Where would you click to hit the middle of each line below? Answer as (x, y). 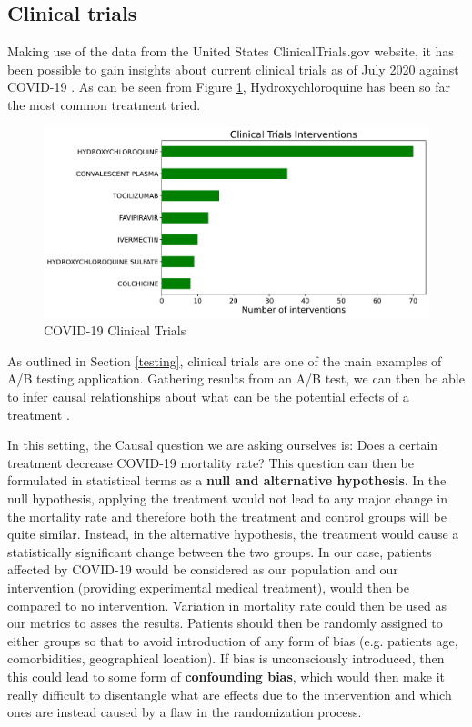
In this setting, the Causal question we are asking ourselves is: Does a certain (223, 445)
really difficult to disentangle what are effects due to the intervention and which (230, 694)
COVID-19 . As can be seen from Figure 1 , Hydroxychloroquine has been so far (229, 87)
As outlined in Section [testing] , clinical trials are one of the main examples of (225, 360)
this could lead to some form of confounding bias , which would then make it (226, 676)
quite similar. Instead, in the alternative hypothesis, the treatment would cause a (233, 534)
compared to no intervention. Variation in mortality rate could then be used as (227, 605)
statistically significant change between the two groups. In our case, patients (220, 551)
